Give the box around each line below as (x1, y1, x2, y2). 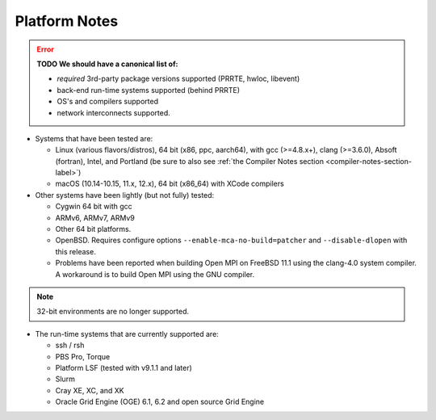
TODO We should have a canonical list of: (36, 59, 178, 69)
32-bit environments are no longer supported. (36, 307, 190, 317)
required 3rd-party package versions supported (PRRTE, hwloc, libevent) (57, 73, 300, 84)
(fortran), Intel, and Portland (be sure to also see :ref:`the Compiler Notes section (55, 156, 325, 166)
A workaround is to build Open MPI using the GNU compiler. (55, 269, 255, 279)
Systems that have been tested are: (35, 133, 153, 143)
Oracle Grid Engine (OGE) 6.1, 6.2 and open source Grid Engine (55, 397, 265, 407)
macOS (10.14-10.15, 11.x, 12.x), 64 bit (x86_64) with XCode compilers (55, 178, 284, 189)
